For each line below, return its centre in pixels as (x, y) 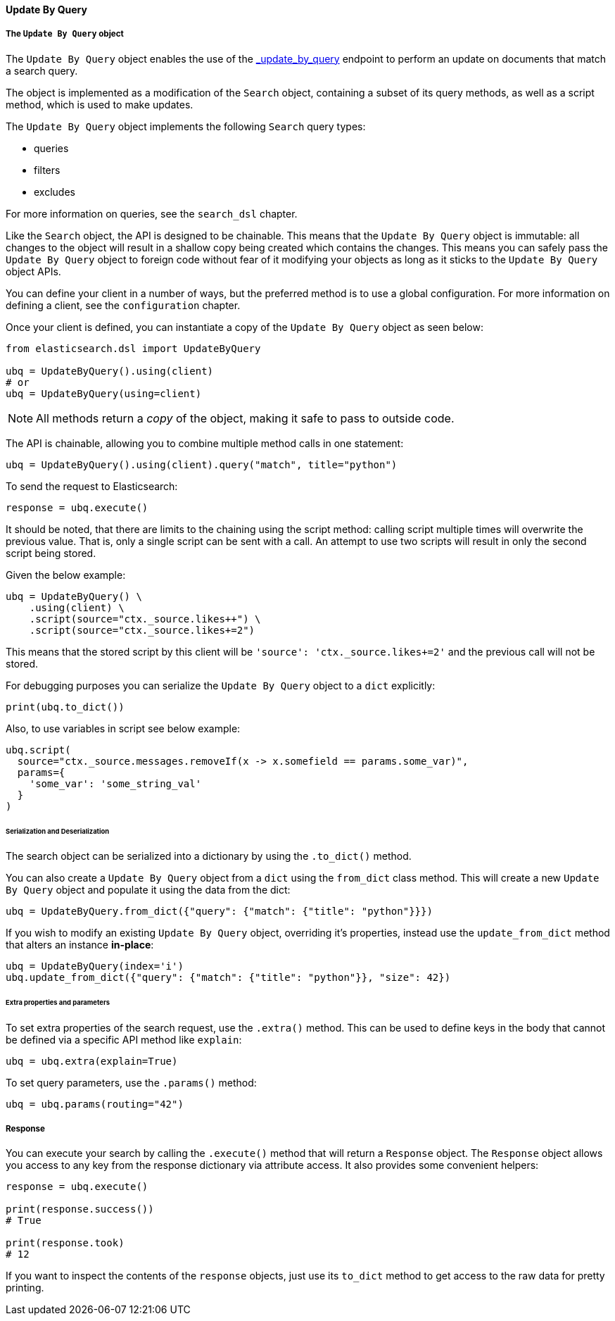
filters (47, 170)
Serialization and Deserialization (58, 831)
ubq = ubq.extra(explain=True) (92, 1062)
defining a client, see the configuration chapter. (123, 305)
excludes (55, 192)
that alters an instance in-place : (80, 945)
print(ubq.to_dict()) (65, 707)
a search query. (42, 70)
